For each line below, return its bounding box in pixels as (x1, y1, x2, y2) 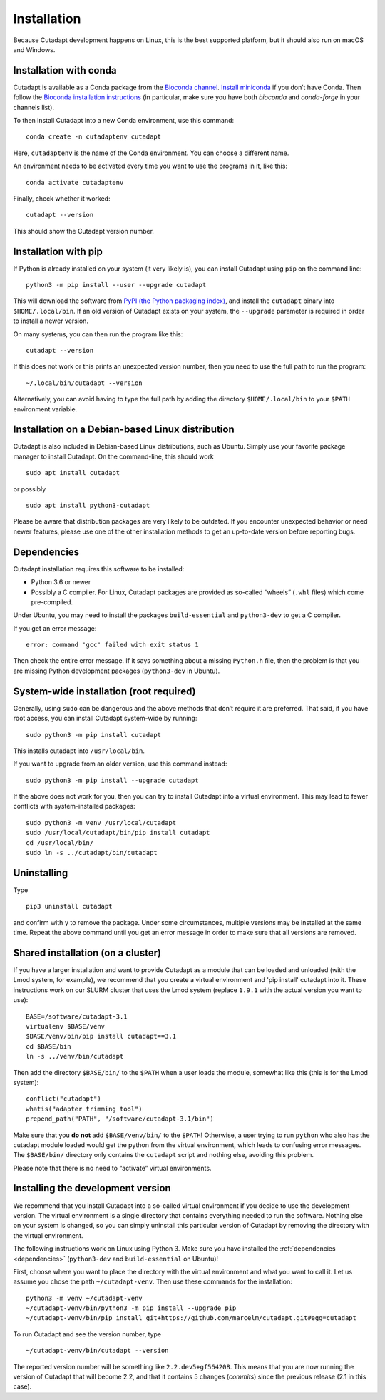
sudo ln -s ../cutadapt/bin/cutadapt (26, 849, 158, 857)
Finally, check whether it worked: (13, 194, 111, 203)
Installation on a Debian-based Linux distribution (13, 424, 235, 436)
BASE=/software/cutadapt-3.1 (26, 1012, 128, 1021)
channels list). (13, 103, 55, 111)
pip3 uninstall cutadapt (26, 902, 113, 911)
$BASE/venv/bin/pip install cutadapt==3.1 (26, 1032, 177, 1041)
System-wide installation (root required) (13, 685, 196, 697)
